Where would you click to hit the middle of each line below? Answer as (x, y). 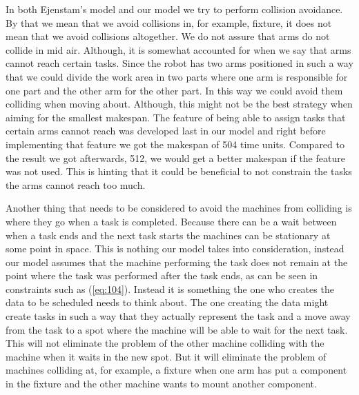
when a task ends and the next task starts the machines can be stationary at (168, 235)
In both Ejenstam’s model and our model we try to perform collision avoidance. (174, 9)
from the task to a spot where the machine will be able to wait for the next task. (177, 329)
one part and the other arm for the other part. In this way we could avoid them (174, 90)
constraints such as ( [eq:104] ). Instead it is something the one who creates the (170, 288)
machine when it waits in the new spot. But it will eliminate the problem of (166, 356)
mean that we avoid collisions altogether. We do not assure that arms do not (168, 36)
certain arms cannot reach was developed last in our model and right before (166, 131)
